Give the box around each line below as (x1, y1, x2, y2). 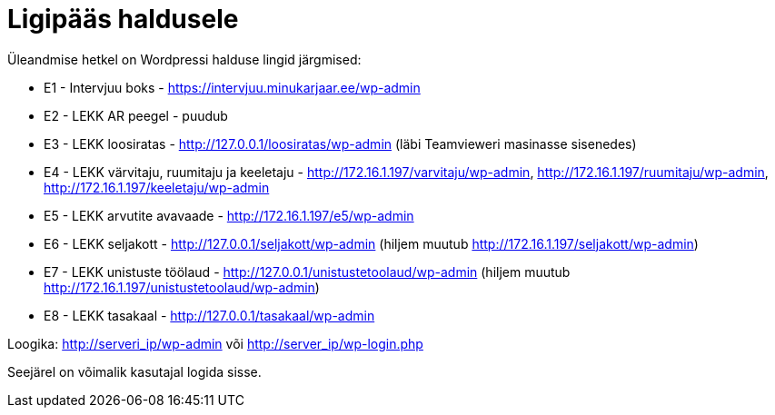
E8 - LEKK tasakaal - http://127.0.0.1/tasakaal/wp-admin (44, 307, 375, 323)
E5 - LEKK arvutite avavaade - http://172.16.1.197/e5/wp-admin (44, 207, 414, 223)
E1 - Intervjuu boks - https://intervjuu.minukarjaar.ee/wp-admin (44, 79, 421, 95)
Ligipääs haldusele (7, 4, 239, 35)
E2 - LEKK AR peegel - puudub (44, 107, 228, 124)
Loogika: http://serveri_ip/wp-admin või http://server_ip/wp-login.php (7, 335, 423, 351)
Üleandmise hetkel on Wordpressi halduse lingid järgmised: (7, 51, 362, 67)
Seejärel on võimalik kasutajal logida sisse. (7, 363, 262, 380)
